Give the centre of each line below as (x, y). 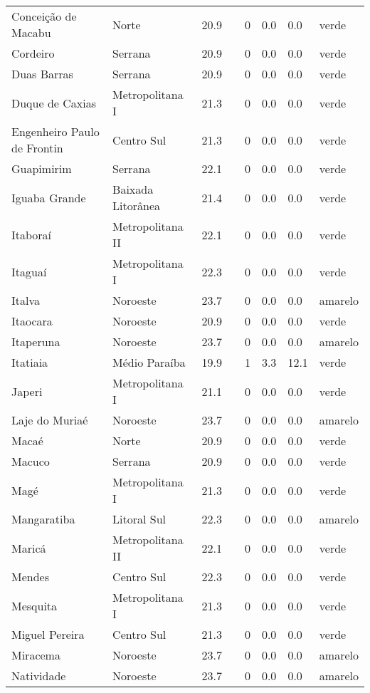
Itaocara (32, 321)
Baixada (133, 189)
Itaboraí (32, 234)
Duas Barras (42, 74)
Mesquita (35, 605)
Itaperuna (36, 342)
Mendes (30, 577)
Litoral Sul (139, 519)
